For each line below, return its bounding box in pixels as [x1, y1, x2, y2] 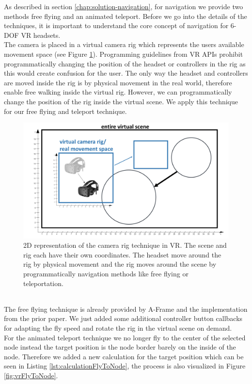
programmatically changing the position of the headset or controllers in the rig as [4, 58, 246, 68]
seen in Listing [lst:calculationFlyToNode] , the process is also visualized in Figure [4, 361, 246, 371]
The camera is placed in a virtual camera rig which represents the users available [4, 39, 244, 49]
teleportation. [23, 278, 63, 288]
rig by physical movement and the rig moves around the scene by [23, 259, 217, 269]
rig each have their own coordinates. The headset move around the [23, 249, 221, 259]
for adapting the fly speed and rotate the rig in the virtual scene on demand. [4, 322, 232, 333]
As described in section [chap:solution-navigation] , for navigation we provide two [4, 1, 243, 11]
